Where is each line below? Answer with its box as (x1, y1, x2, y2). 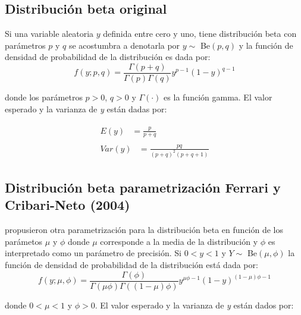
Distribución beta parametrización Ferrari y (5, 178, 281, 197)
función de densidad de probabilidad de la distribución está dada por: (5, 259, 258, 271)
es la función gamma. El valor (164, 91, 272, 103)
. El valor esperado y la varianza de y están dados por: (95, 298, 294, 311)
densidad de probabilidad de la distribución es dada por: (5, 51, 211, 63)
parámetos (5, 235, 43, 247)
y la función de (239, 39, 293, 51)
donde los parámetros (5, 91, 83, 103)
